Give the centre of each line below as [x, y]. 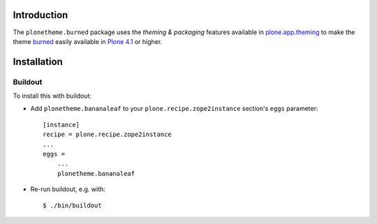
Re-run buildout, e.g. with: [68, 189]
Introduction [40, 15]
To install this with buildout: [52, 96]
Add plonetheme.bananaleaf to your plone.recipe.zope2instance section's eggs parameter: [174, 109]
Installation [38, 62]
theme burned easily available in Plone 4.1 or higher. [88, 41]
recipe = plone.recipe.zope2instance [108, 135]
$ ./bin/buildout [72, 205]
